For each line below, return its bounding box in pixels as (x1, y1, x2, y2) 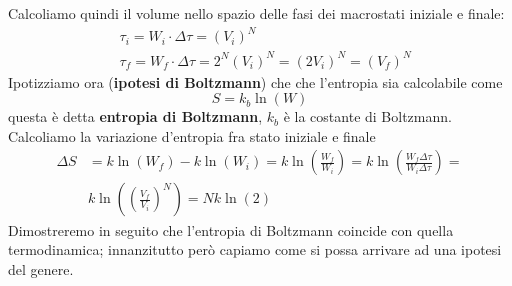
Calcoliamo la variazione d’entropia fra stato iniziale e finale (8, 125, 376, 146)
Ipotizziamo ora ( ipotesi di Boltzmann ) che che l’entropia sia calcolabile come (8, 71, 503, 92)
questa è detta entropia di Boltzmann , (8, 106, 263, 127)
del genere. (8, 258, 74, 279)
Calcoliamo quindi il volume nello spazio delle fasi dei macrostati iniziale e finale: (8, 3, 505, 23)
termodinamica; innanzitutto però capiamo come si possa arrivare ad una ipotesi (8, 239, 502, 260)
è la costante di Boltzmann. (283, 106, 452, 127)
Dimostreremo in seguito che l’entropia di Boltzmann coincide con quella (8, 219, 454, 240)
